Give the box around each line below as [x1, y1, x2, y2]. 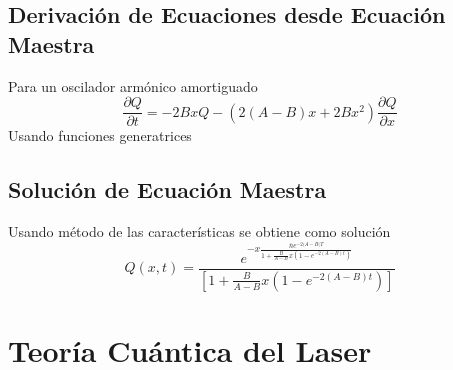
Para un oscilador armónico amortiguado [8, 75, 258, 96]
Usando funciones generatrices [8, 125, 192, 146]
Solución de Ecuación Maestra [8, 174, 327, 205]
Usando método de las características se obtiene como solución [8, 221, 391, 242]
